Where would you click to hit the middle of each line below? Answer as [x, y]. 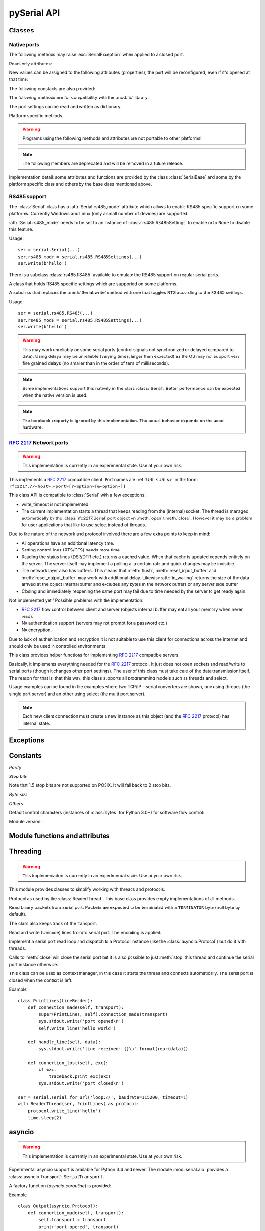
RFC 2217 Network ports [39, 442]
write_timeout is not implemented [55, 504]
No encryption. [36, 630]
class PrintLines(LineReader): [55, 1001]
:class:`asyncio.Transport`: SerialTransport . [56, 1176]
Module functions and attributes [60, 835]
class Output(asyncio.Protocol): [58, 1206]
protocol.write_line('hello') [64, 1111]
